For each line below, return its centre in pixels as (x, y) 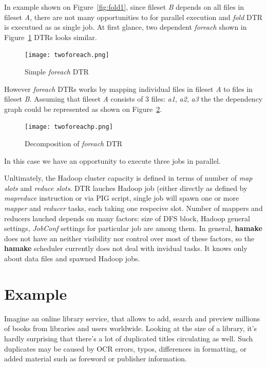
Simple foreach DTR (57, 72)
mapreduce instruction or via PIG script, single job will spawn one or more (122, 198)
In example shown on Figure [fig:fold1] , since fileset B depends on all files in (124, 7)
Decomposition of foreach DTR (74, 143)
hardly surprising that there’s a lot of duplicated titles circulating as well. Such (129, 338)
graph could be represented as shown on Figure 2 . (83, 109)
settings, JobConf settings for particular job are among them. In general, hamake (133, 228)
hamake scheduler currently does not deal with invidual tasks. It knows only (126, 248)
